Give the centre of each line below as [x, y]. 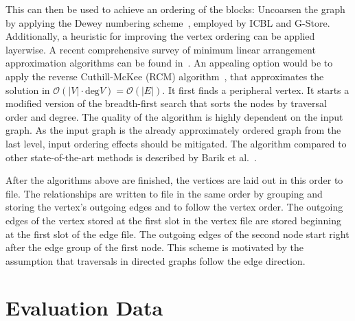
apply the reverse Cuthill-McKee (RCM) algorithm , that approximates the [165, 76]
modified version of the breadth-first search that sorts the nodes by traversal [166, 103]
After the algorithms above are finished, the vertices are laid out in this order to [174, 180]
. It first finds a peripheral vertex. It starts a [256, 90]
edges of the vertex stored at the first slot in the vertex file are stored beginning [174, 220]
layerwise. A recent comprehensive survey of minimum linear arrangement [161, 49]
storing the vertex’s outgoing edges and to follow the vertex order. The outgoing [174, 207]
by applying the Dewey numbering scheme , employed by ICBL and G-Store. [168, 22]
